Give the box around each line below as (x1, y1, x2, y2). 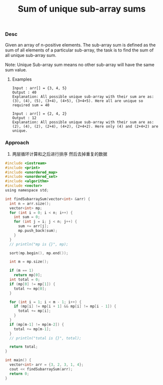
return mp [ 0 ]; (14, 273, 42, 278)
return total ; (9, 344, 38, 350)
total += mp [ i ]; (18, 309, 51, 314)
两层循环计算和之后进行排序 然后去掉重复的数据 (12, 151, 108, 157)
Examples (12, 76, 32, 82)
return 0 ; (9, 371, 29, 376)
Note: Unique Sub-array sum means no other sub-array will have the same (5, 62, 155, 68)
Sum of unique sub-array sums (18, 3, 146, 15)
